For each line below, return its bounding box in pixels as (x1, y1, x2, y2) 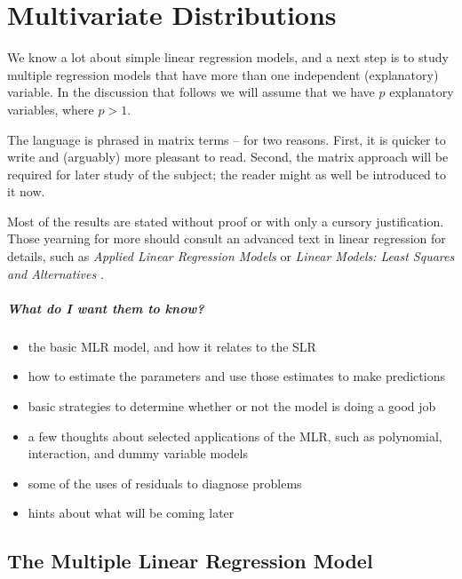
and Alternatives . (7, 264, 104, 282)
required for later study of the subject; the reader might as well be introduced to (7, 164, 447, 183)
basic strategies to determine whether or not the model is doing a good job (28, 397, 436, 415)
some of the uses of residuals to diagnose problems (28, 473, 302, 492)
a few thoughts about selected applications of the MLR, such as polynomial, (28, 426, 442, 445)
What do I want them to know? (7, 298, 204, 317)
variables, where (7, 99, 94, 118)
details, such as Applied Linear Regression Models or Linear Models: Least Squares (7, 247, 455, 266)
